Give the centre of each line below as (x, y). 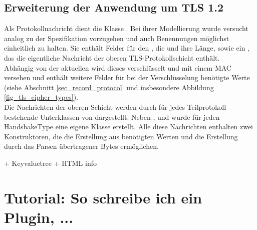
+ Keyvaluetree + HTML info (50, 163)
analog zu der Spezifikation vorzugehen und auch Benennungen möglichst (117, 38)
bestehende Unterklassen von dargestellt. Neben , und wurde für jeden (112, 117)
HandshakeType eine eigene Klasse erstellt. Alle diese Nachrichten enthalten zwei (128, 127)
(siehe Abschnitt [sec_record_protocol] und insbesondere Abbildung (109, 87)
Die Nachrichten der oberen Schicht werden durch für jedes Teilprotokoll (115, 106)
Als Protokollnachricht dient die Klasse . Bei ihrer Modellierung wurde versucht (126, 28)
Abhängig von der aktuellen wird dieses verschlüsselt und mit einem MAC (118, 67)
